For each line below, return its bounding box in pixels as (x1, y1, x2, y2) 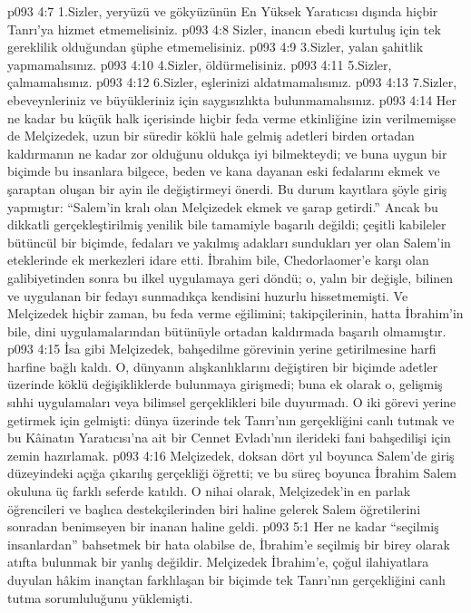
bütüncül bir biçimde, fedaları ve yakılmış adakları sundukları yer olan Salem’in (7, 232, 451, 251)
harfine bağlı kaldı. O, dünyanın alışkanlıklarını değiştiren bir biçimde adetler (7, 356, 438, 375)
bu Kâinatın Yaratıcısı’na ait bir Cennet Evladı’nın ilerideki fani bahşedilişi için (7, 428, 451, 447)
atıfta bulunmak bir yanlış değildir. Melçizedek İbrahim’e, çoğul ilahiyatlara (7, 552, 429, 571)
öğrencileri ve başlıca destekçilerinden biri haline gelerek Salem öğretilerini (7, 499, 421, 518)
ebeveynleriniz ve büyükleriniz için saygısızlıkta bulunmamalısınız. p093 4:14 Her (7, 90, 457, 109)
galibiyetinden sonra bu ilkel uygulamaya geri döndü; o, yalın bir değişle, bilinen (7, 268, 454, 287)
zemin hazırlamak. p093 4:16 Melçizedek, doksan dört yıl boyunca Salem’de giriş (7, 445, 455, 464)
